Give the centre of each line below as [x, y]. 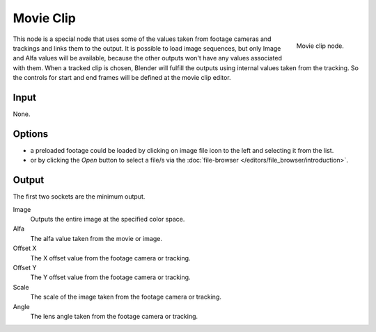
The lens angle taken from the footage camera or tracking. [114, 316]
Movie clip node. [320, 46]
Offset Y [25, 267]
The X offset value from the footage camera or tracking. [110, 258]
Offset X [25, 248]
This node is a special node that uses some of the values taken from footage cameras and [142, 39]
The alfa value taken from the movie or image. [96, 238]
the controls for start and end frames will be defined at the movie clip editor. [122, 78]
